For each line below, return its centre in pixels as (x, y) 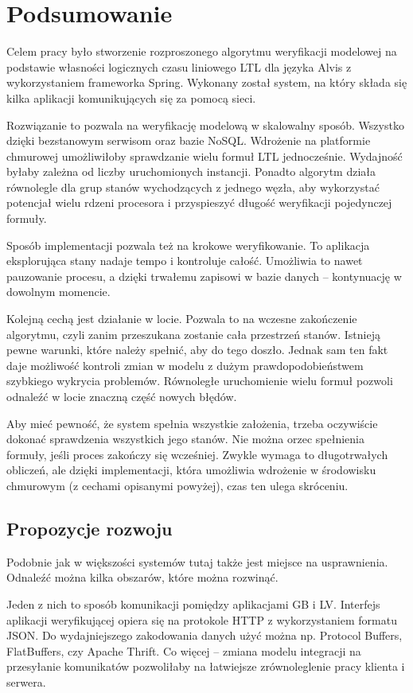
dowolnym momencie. (58, 292)
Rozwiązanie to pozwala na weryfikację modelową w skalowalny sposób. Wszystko (205, 125)
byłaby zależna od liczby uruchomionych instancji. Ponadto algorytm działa (191, 171)
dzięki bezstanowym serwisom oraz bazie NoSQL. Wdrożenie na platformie (189, 140)
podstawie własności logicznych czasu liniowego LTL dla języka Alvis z (179, 66)
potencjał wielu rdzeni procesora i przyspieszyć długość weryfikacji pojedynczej (199, 202)
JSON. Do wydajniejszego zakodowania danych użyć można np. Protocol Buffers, (205, 635)
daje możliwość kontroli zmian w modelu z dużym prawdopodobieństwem (185, 365)
